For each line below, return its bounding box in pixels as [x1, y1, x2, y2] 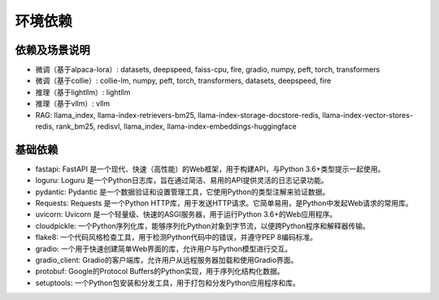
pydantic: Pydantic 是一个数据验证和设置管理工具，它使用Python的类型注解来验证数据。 [35, 187, 330, 197]
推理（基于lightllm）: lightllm [35, 87, 131, 97]
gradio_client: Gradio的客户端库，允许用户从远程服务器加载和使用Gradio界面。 [35, 255, 298, 265]
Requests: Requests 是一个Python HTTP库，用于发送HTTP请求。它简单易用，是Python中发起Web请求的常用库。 [35, 198, 413, 208]
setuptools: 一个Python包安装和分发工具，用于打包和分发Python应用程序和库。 [35, 277, 301, 288]
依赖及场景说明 [15, 43, 90, 57]
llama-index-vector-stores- [322, 110, 414, 120]
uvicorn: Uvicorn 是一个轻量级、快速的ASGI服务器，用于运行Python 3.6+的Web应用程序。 [35, 210, 337, 220]
